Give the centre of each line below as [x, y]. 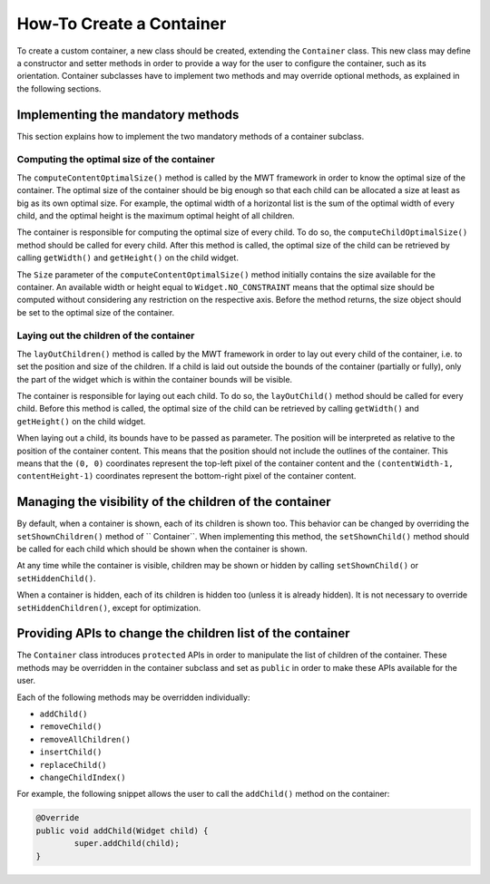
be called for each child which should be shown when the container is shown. [162, 549]
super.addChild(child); [127, 844]
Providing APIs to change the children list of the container [183, 633]
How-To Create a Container [122, 24]
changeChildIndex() [83, 777]
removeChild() [71, 727]
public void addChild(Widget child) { [122, 831]
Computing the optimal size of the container [116, 160]
